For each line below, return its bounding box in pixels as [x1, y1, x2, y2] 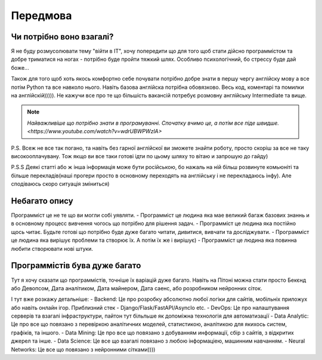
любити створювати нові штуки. [11, 245, 94, 252]
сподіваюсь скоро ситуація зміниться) [11, 180, 110, 187]
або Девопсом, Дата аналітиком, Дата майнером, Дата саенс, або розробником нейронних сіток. [11, 284, 262, 292]
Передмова [11, 9, 72, 22]
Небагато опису [11, 196, 74, 206]
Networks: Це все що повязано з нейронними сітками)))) [11, 346, 156, 353]
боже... [11, 64, 29, 71]
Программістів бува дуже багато [11, 260, 141, 271]
